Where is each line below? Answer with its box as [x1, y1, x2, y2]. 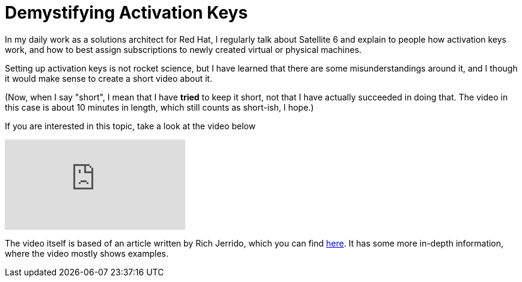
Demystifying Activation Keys [5, 2, 248, 23]
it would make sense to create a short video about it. [5, 73, 212, 84]
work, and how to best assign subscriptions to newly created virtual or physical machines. [5, 44, 362, 55]
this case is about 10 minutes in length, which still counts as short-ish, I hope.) [5, 102, 314, 112]
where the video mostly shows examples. [5, 248, 168, 259]
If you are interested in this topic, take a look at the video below [5, 120, 256, 131]
